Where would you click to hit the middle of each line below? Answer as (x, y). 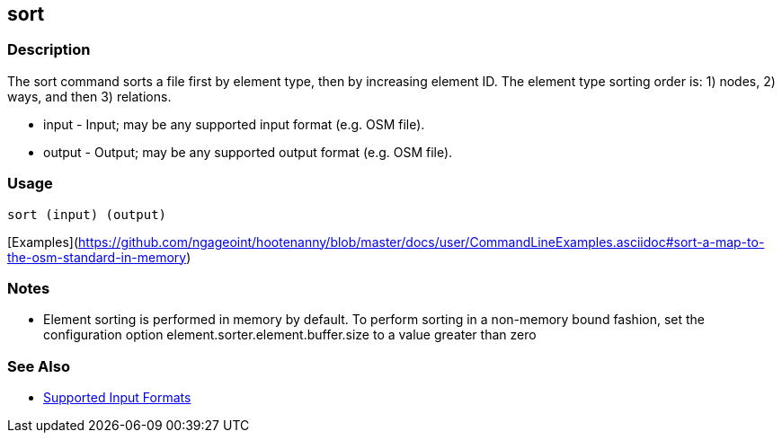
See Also (39, 366)
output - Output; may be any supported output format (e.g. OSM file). (248, 152)
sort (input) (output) (87, 214)
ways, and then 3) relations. (89, 96)
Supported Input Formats (117, 398)
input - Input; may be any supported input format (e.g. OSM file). (234, 124)
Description (49, 50)
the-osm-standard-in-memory (97, 257)
